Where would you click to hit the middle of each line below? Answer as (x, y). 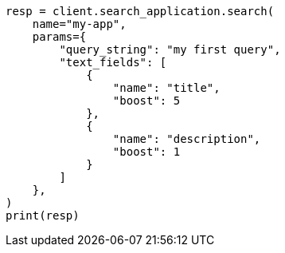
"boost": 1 (146, 152)
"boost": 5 (146, 101)
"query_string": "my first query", (170, 49)
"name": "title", (166, 88)
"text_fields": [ (113, 62)
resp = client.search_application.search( (140, 11)
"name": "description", (187, 139)
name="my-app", (79, 24)
